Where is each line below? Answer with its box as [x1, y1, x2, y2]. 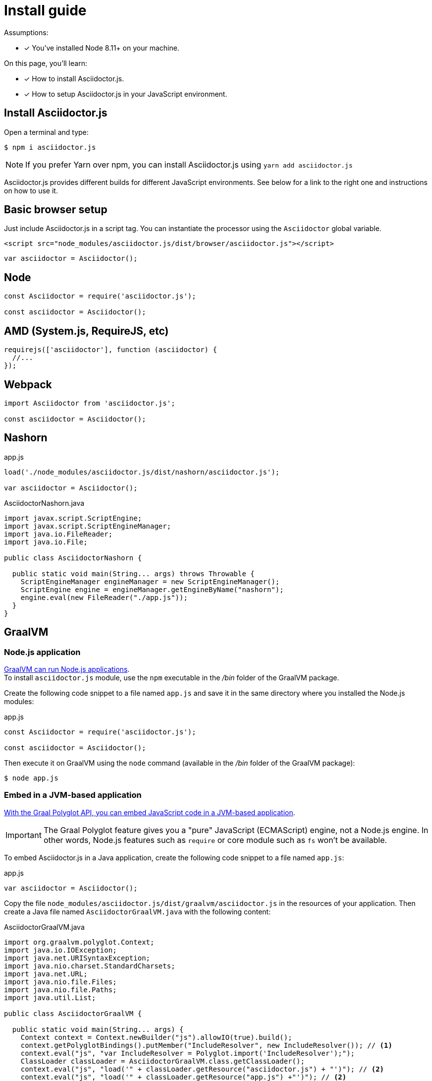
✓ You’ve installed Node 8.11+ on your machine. [24, 43, 179, 52]
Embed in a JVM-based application [4, 790, 142, 800]
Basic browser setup [4, 203, 108, 216]
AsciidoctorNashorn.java [4, 498, 85, 507]
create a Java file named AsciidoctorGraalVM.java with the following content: [4, 907, 271, 916]
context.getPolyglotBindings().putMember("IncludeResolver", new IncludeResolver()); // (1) [20, 1041, 392, 1049]
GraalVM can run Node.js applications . [4, 665, 130, 674]
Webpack [4, 378, 52, 391]
